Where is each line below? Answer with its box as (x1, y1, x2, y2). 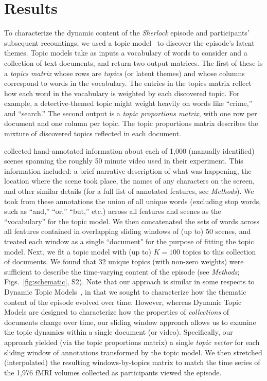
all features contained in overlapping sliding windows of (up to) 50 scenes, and (4, 226, 251, 237)
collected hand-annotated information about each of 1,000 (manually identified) (4, 145, 255, 156)
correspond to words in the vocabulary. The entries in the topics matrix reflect (4, 78, 252, 88)
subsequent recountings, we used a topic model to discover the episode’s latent (4, 37, 255, 48)
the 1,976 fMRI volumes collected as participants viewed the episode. (4, 367, 222, 377)
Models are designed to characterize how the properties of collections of (4, 306, 229, 317)
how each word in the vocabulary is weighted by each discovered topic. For (4, 87, 240, 98)
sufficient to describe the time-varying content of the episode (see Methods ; (4, 266, 240, 277)
